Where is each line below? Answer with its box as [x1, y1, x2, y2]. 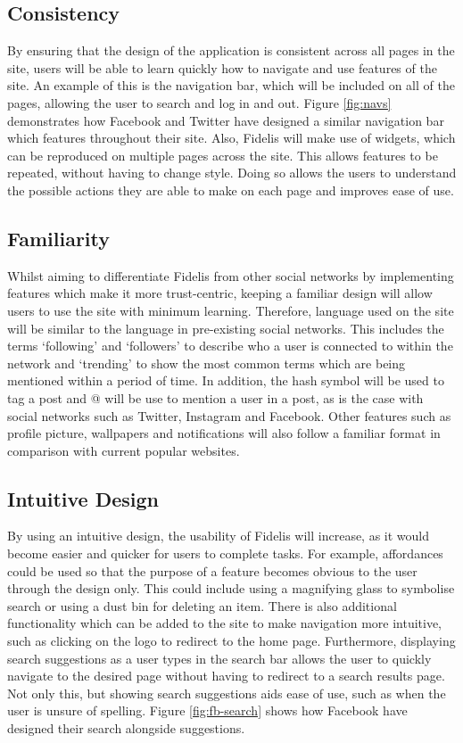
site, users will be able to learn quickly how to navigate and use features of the [7, 58, 437, 77]
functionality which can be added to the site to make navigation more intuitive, [7, 614, 442, 632]
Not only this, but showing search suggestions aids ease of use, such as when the [7, 683, 446, 702]
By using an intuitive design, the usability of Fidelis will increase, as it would [7, 526, 430, 545]
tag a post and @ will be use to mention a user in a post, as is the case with [7, 388, 424, 407]
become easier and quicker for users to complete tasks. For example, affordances [7, 544, 443, 563]
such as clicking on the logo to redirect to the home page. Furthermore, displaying [7, 632, 456, 650]
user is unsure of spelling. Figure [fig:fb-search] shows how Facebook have [7, 701, 408, 720]
